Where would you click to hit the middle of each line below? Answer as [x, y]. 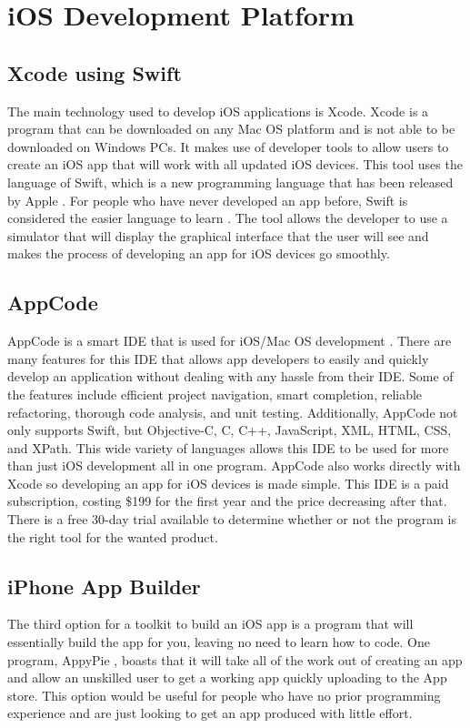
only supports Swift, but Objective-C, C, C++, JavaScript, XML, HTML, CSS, [230, 430]
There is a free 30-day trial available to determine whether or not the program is [232, 519]
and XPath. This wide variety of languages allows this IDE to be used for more [228, 447]
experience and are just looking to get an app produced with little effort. [210, 713]
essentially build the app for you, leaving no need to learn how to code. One [219, 642]
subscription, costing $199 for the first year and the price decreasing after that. [227, 501]
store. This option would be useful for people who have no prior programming [224, 695]
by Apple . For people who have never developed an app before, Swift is [208, 200]
